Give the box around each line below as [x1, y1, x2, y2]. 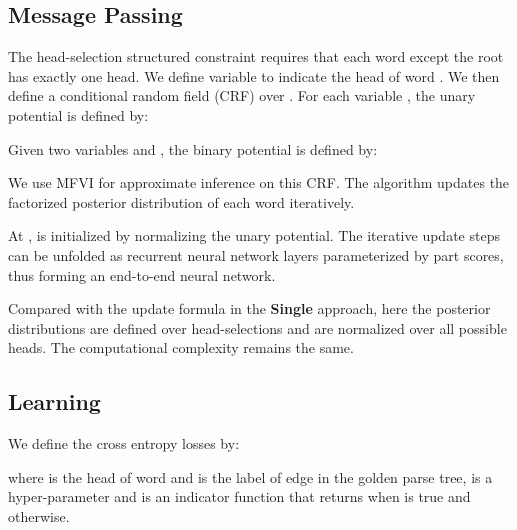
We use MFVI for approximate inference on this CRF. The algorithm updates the [8, 172, 510, 193]
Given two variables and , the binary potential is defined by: [8, 138, 378, 159]
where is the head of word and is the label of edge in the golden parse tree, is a [8, 466, 493, 487]
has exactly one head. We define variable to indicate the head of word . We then [8, 65, 500, 86]
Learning [8, 386, 101, 417]
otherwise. [8, 505, 70, 526]
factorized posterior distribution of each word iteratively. [8, 191, 355, 212]
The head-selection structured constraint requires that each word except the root [8, 46, 504, 67]
